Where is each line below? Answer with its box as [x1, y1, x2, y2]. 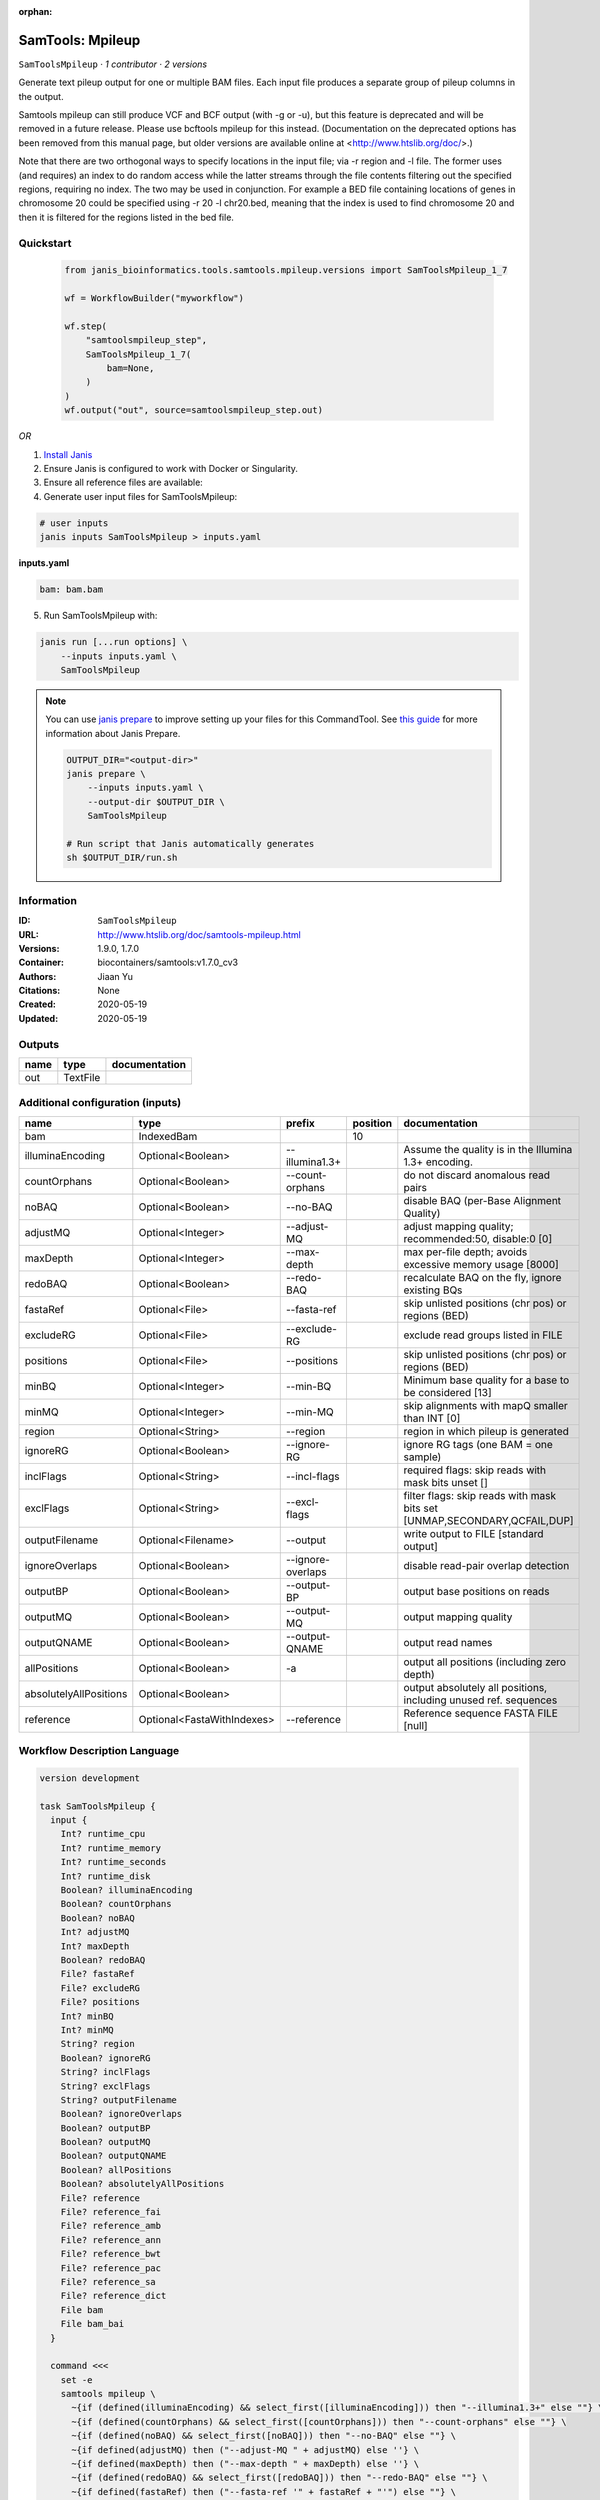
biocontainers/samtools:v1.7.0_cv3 [97, 956, 239, 969]
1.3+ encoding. [403, 1155, 474, 1169]
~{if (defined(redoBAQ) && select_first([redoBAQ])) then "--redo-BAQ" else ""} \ [71, 2472, 489, 2484]
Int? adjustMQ [60, 1926, 130, 1938]
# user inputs [39, 517, 109, 529]
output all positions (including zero [403, 1655, 567, 1669]
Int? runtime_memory [60, 1842, 162, 1854]
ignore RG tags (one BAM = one [403, 1437, 554, 1451]
